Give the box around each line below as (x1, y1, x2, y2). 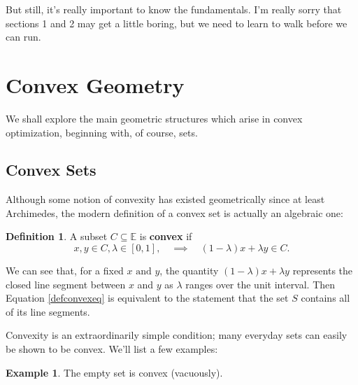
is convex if (139, 229, 192, 244)
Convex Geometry (6, 70, 185, 99)
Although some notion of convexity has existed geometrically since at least (6, 192, 325, 206)
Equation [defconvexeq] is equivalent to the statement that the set (6, 290, 289, 305)
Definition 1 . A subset (6, 229, 108, 244)
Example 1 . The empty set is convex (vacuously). (6, 365, 223, 379)
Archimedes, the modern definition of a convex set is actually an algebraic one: (6, 205, 343, 220)
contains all (301, 290, 350, 305)
